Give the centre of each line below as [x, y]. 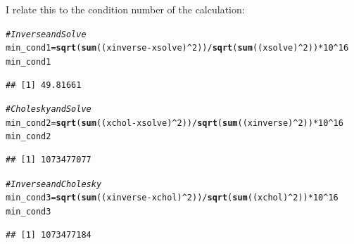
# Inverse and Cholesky [54, 184]
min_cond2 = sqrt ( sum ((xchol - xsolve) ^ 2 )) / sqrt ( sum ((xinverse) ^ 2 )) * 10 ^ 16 [175, 123]
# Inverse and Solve [46, 34]
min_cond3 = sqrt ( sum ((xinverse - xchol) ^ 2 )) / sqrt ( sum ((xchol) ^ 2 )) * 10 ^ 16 [172, 198]
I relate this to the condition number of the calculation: [125, 9]
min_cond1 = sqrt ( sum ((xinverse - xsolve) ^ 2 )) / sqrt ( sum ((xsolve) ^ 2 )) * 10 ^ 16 [177, 48]
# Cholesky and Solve [49, 109]
